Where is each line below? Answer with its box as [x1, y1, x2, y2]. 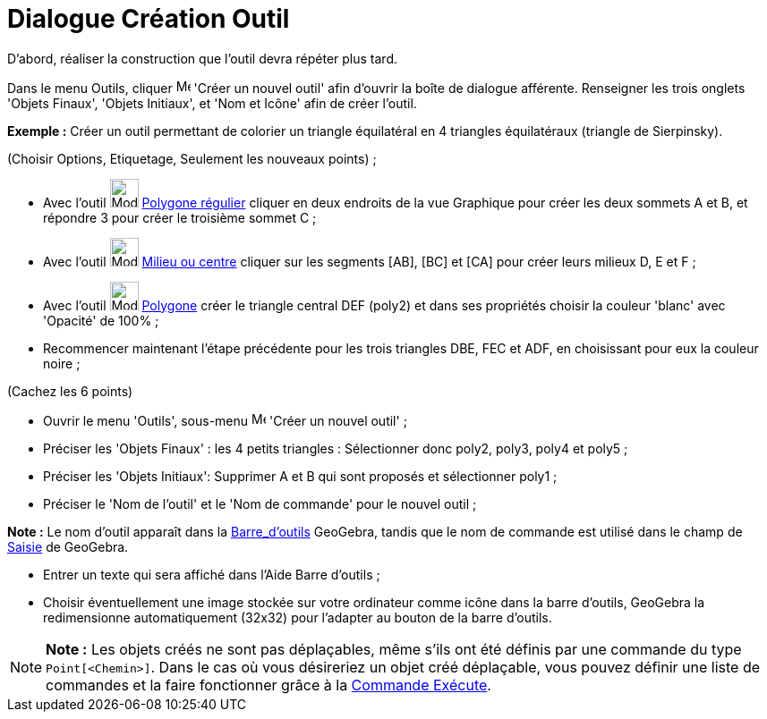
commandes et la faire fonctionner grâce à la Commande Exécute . [46, 675, 491, 694]
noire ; [43, 355, 81, 371]
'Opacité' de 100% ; [43, 312, 159, 328]
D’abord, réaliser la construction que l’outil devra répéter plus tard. [7, 50, 398, 66]
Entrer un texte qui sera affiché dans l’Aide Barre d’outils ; [43, 566, 380, 582]
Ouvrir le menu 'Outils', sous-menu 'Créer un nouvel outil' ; [43, 412, 407, 428]
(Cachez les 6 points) [7, 383, 133, 399]
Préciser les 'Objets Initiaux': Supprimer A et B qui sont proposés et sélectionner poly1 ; [43, 468, 558, 484]
